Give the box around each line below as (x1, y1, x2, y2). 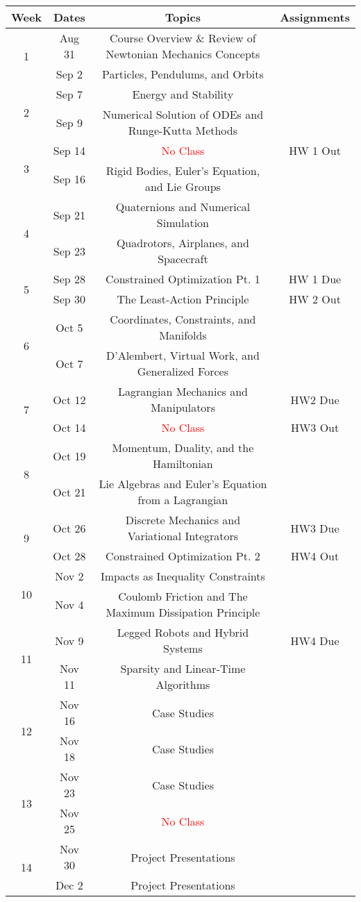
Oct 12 (53, 391, 86, 408)
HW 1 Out (289, 142, 341, 158)
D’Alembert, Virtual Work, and (106, 347, 260, 363)
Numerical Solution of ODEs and (102, 106, 264, 122)
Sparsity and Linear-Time (120, 660, 246, 676)
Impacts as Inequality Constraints (100, 568, 265, 584)
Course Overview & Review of (110, 30, 256, 46)
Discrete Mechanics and (125, 512, 241, 528)
